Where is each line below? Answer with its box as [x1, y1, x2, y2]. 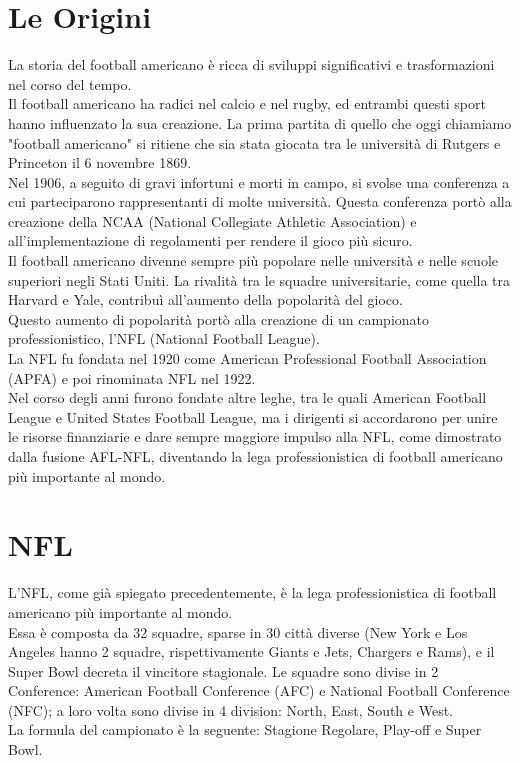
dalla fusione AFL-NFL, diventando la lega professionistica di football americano [8, 446, 503, 466]
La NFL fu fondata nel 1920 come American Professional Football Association [8, 348, 487, 369]
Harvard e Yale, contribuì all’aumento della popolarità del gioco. [8, 289, 403, 310]
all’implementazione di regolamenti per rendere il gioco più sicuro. [8, 230, 413, 251]
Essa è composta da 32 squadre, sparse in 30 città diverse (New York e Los [8, 621, 468, 642]
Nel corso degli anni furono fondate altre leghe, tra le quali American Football [8, 387, 487, 408]
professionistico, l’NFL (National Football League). [8, 328, 320, 349]
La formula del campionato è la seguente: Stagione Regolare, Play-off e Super [8, 719, 482, 740]
